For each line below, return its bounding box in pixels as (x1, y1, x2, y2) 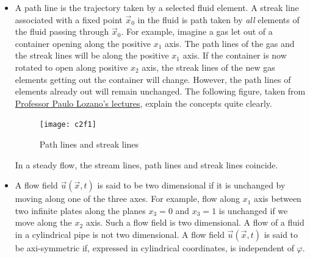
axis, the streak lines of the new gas (142, 60, 275, 73)
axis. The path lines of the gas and (165, 37, 295, 49)
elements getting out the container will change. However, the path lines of (15, 73, 291, 85)
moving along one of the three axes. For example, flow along (15, 192, 240, 205)
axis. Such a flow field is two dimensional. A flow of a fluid (85, 216, 305, 229)
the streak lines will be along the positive (15, 49, 169, 62)
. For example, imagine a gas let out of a (121, 25, 273, 38)
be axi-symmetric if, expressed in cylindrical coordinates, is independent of (15, 241, 294, 254)
